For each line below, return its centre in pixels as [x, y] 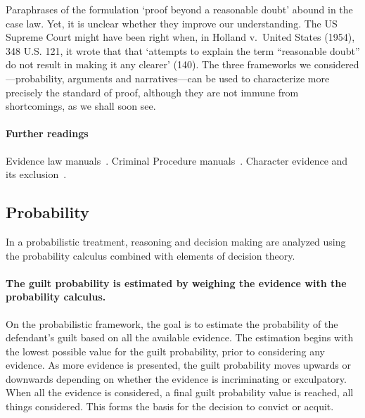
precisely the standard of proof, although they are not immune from [152, 92]
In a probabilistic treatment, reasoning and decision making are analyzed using [176, 241]
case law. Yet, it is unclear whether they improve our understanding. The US [172, 23]
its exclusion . [36, 174]
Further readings [47, 133]
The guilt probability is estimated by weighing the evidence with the [176, 283]
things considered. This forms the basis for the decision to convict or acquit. [170, 406]
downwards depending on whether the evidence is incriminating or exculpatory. [176, 378]
